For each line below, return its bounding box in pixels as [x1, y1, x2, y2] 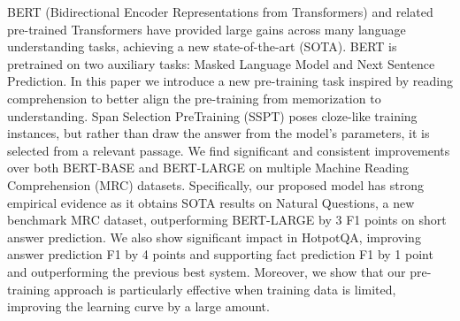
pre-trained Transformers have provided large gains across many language [7, 19, 406, 38]
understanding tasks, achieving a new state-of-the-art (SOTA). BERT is [7, 37, 397, 56]
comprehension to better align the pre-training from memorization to [7, 88, 381, 107]
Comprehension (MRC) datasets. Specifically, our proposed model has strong [7, 175, 425, 194]
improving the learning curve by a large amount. [7, 297, 270, 316]
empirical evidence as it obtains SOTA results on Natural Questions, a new [7, 193, 415, 211]
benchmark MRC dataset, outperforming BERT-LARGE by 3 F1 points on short [7, 210, 447, 229]
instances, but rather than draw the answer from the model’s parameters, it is [7, 124, 430, 142]
